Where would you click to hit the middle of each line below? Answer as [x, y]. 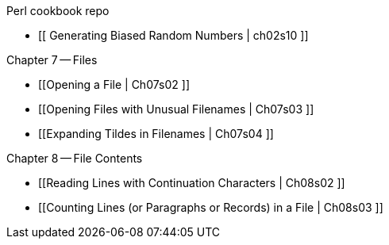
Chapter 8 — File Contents [75, 158]
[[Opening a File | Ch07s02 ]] [114, 84]
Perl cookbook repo [58, 11]
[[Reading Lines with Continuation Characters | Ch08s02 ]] [192, 183]
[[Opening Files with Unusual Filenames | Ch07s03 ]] [176, 109]
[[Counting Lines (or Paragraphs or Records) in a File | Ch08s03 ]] [211, 207]
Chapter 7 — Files [52, 60]
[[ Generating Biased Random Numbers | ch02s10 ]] [173, 35]
